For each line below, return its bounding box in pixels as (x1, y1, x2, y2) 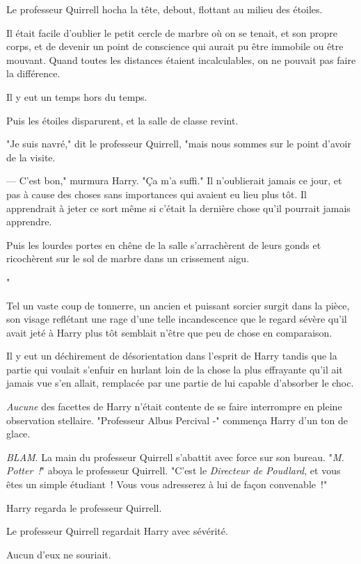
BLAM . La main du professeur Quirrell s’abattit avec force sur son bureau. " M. (6, 449, 344, 464)
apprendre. (6, 214, 52, 229)
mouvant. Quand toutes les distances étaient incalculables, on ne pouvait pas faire (6, 52, 356, 67)
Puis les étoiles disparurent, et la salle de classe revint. (6, 113, 239, 127)
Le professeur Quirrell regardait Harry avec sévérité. (6, 524, 228, 538)
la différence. (6, 66, 61, 81)
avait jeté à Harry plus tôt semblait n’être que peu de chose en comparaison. (6, 325, 332, 339)
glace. (6, 426, 31, 441)
